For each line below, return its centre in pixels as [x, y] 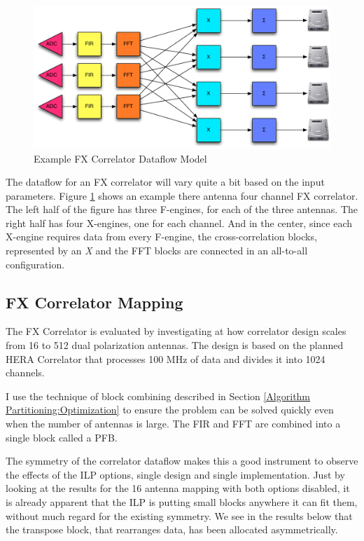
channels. [25, 372]
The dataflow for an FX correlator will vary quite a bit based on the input [165, 182]
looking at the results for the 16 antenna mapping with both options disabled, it [178, 488]
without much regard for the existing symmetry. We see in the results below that [179, 515]
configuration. [35, 264]
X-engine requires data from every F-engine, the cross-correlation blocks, [161, 237]
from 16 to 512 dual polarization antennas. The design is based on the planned [175, 345]
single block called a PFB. [62, 437]
